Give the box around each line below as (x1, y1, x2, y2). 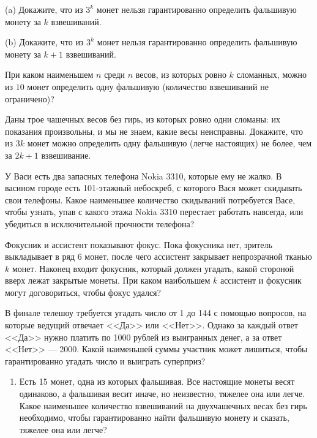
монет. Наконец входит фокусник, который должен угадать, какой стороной (12, 262, 294, 274)
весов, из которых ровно (135, 68, 226, 81)
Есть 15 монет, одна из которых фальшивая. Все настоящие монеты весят (19, 375, 295, 388)
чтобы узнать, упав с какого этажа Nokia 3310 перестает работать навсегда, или (5, 205, 304, 218)
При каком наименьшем (5, 68, 94, 81)
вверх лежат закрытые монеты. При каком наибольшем (5, 274, 211, 287)
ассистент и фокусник (220, 274, 302, 287)
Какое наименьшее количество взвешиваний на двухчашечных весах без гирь (19, 399, 307, 412)
